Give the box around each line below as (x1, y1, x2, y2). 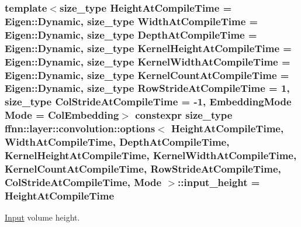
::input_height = (178, 174, 260, 189)
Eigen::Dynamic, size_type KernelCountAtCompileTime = (5, 67, 289, 82)
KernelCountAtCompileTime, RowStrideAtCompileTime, (5, 161, 281, 176)
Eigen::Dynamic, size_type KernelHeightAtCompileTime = (5, 40, 292, 55)
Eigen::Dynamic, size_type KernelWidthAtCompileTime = (5, 54, 290, 68)
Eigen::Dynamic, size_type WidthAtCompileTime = (5, 13, 258, 28)
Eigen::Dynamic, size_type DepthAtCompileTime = (5, 27, 257, 42)
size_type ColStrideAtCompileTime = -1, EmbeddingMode (5, 94, 292, 109)
